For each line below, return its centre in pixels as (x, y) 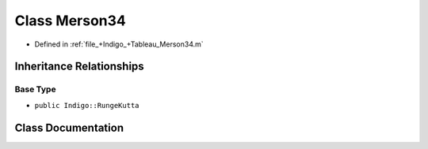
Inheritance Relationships (79, 67)
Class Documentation (69, 127)
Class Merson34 (71, 20)
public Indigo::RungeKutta (87, 105)
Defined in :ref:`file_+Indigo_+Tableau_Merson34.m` (119, 44)
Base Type (35, 89)
